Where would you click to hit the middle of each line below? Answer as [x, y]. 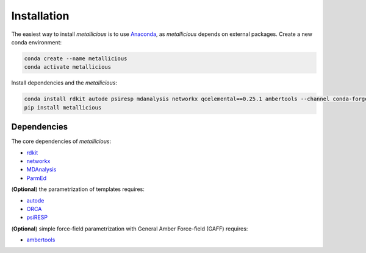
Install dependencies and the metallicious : [64, 83]
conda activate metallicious [68, 67]
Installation [40, 16]
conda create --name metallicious [76, 58]
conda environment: [37, 42]
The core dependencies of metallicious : [61, 141]
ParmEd [37, 178]
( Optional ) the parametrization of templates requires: [78, 189]
